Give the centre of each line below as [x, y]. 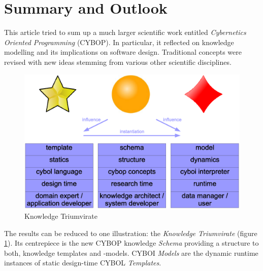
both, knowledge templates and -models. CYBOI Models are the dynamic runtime [131, 253]
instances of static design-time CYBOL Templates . [83, 263]
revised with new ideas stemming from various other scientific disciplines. [118, 62]
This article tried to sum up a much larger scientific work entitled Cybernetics [125, 32]
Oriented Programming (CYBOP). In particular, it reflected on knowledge [119, 42]
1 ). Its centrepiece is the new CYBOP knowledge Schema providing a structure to [131, 243]
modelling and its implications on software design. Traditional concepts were [123, 52]
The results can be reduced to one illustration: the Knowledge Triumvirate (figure [131, 233]
